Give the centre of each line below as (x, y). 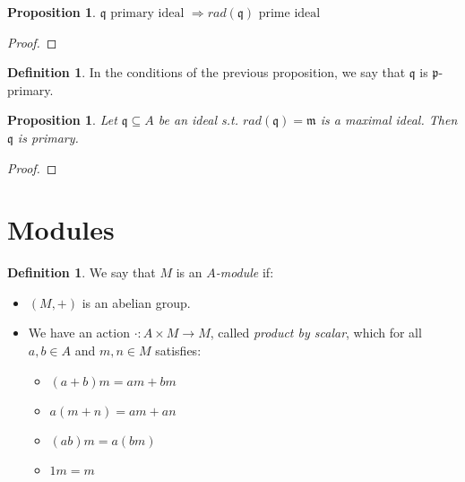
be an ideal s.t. (198, 120)
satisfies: (178, 351)
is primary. (48, 137)
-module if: (245, 272)
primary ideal (147, 13)
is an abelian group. (136, 302)
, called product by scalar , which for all (316, 333)
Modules (61, 229)
